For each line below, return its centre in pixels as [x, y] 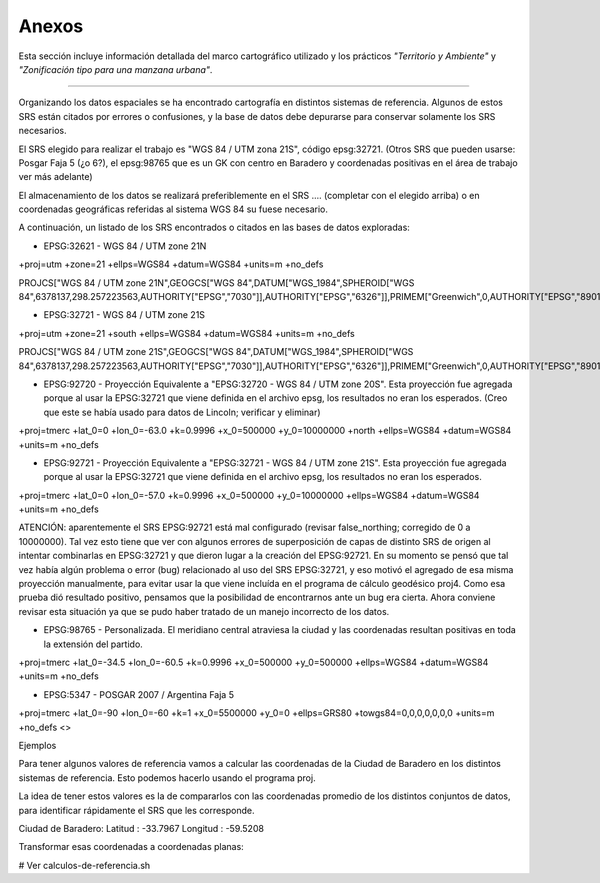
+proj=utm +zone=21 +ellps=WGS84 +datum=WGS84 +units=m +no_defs [171, 264]
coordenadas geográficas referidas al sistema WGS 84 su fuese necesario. [173, 209]
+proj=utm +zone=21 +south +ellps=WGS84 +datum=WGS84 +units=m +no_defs [186, 333]
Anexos [51, 26]
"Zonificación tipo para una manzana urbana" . [115, 69]
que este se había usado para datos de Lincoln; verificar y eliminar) [182, 412]
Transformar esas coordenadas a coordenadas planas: [131, 847]
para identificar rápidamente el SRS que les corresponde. [136, 810]
